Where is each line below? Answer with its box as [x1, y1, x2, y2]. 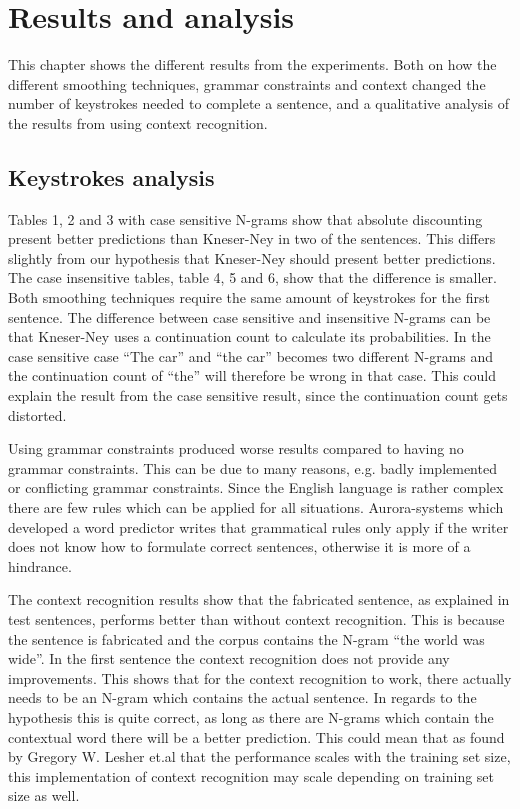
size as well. [8, 785, 80, 806]
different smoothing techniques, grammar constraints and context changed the [8, 73, 486, 94]
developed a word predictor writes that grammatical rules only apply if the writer [8, 516, 509, 537]
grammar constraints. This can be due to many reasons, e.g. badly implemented [8, 457, 497, 478]
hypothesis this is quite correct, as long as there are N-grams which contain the [8, 706, 494, 727]
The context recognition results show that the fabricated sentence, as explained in [8, 589, 510, 610]
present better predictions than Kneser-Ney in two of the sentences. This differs [8, 228, 496, 249]
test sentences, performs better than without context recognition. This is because [8, 608, 505, 629]
